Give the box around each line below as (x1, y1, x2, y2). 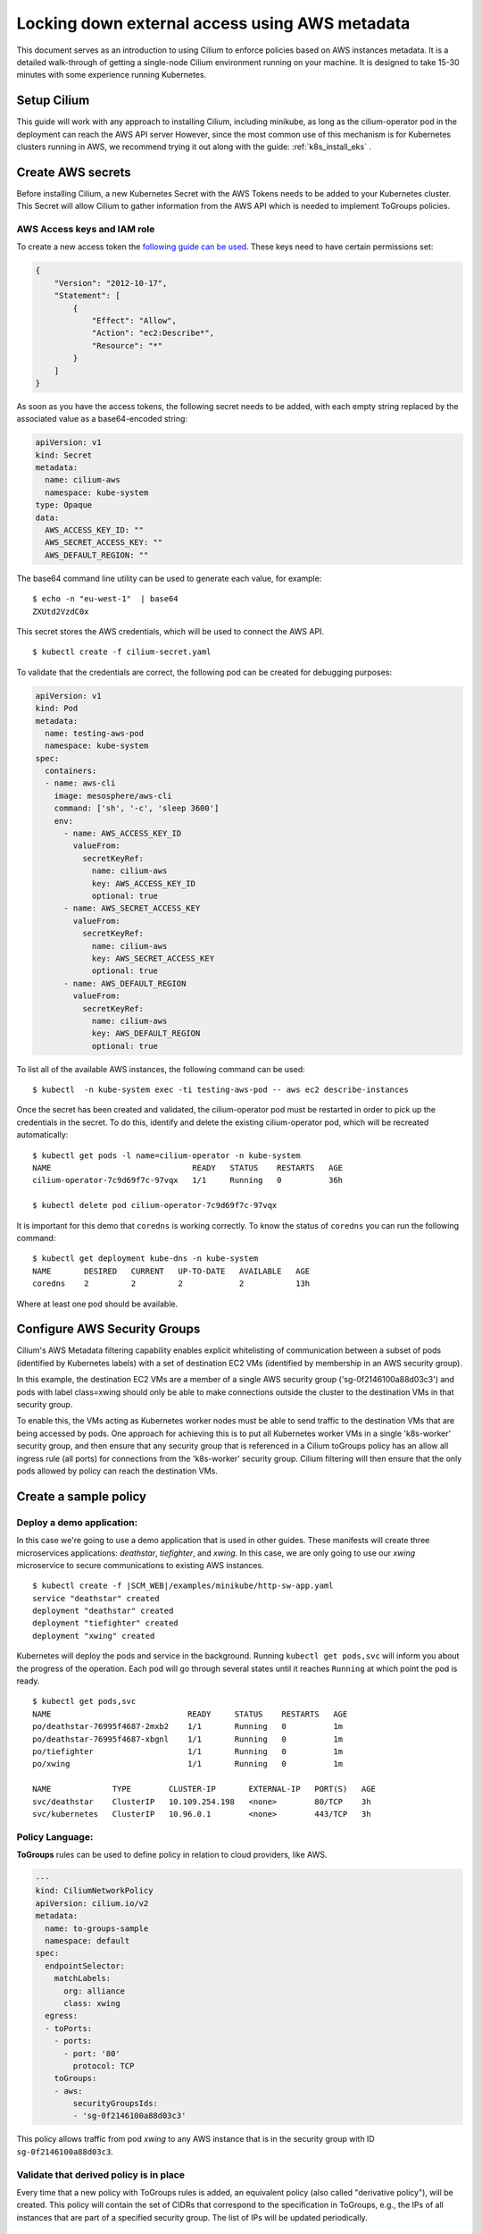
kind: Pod (35, 703, 79, 714)
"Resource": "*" (91, 340, 163, 350)
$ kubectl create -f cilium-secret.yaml (32, 647, 212, 657)
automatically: (16, 1130, 69, 1140)
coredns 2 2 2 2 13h (32, 1279, 311, 1289)
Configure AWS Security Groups (16, 1322, 201, 1337)
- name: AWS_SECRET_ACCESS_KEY (63, 903, 201, 913)
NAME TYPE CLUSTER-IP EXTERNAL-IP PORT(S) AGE (32, 1784, 377, 1794)
